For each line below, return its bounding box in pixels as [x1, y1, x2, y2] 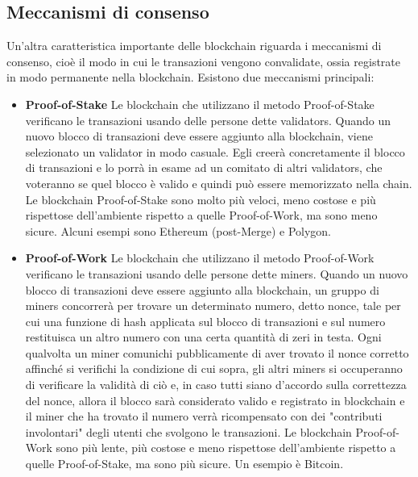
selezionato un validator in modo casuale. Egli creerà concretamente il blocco [25, 143, 405, 160]
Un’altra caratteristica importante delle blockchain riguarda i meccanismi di [6, 37, 382, 54]
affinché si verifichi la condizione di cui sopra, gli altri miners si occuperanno [25, 360, 403, 377]
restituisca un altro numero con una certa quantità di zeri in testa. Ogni [25, 328, 382, 345]
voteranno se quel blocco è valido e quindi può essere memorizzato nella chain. [25, 174, 412, 191]
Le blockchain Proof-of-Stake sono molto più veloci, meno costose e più [25, 190, 376, 207]
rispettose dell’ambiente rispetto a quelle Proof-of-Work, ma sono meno [25, 207, 378, 224]
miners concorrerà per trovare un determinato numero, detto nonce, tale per [25, 297, 401, 314]
